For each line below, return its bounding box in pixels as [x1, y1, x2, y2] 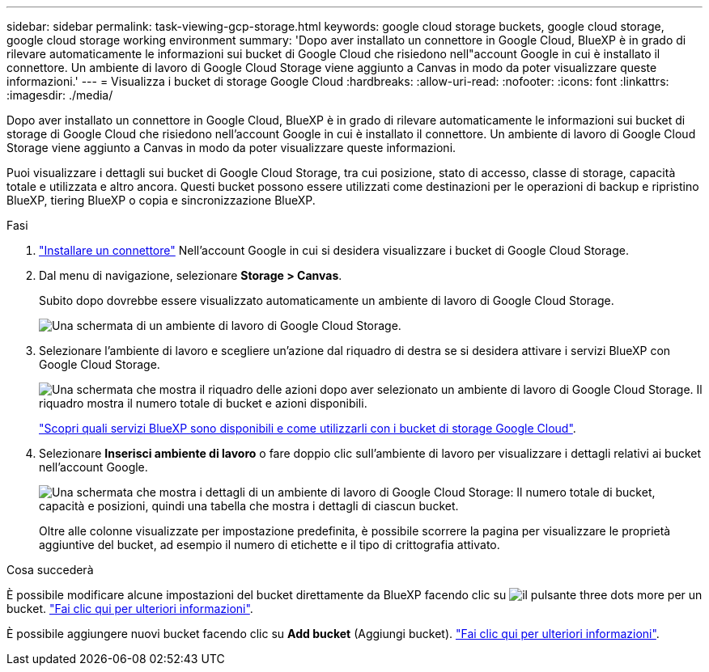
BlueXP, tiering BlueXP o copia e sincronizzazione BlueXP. [6, 193, 316, 207]
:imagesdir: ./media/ [6, 88, 113, 102]
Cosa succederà [6, 563, 94, 577]
